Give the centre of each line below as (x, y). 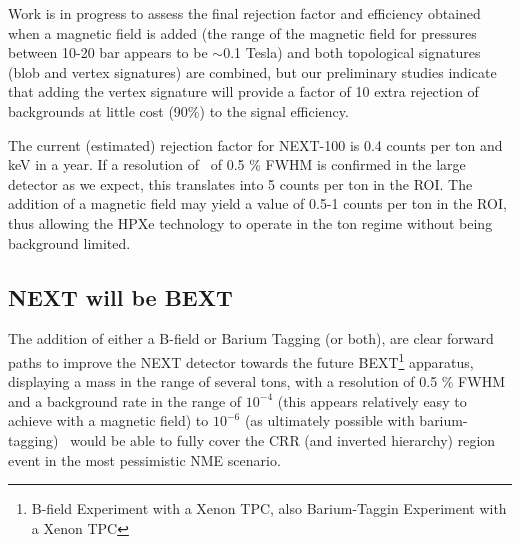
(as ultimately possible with (329, 420)
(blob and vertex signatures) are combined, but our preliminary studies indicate (252, 71)
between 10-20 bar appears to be (108, 52)
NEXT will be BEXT (120, 296)
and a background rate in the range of (125, 400)
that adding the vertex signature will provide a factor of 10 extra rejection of (243, 91)
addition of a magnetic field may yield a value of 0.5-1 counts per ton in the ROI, (257, 203)
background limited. (69, 242)
